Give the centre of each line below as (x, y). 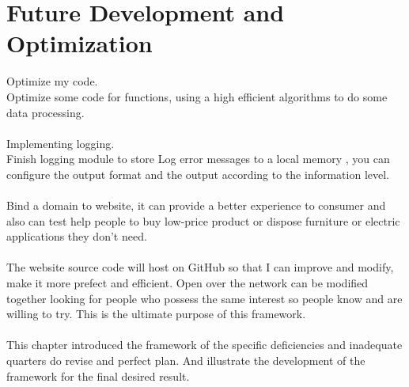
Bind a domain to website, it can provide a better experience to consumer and (196, 205)
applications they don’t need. (77, 236)
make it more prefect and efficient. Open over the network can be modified (187, 283)
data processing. (45, 112)
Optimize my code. (52, 81)
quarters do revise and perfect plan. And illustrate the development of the (186, 360)
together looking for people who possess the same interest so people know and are (204, 298)
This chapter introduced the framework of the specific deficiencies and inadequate (204, 345)
